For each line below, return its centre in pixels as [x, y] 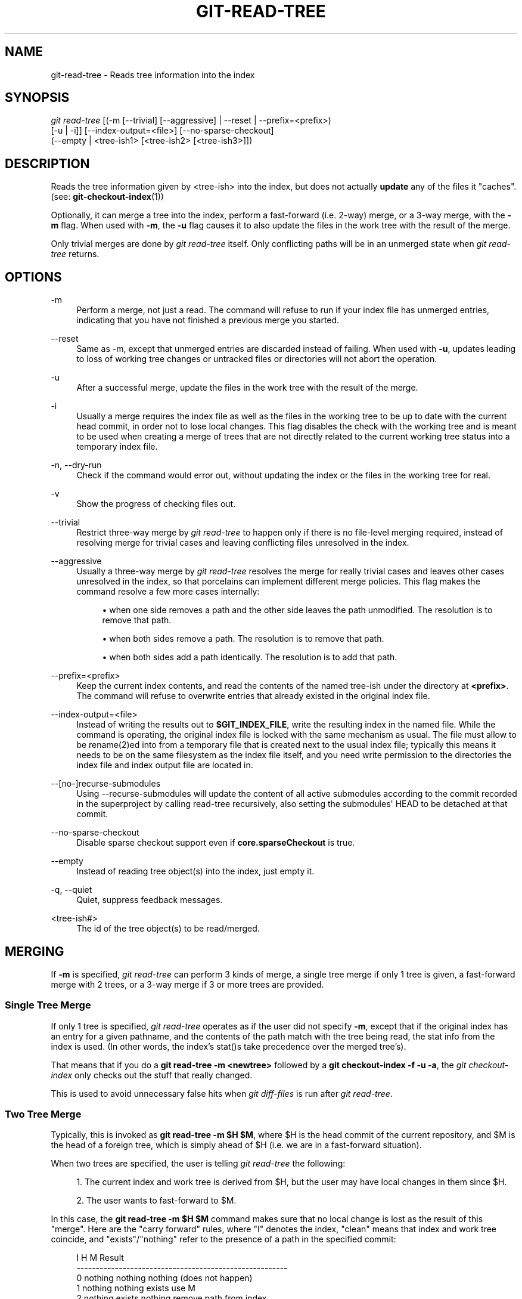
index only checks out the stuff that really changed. [152, 1075]
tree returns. [75, 254]
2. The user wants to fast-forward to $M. [156, 1201]
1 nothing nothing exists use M [136, 1288]
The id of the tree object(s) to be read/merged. [168, 929]
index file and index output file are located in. [165, 765]
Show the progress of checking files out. [156, 504]
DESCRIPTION [47, 163]
